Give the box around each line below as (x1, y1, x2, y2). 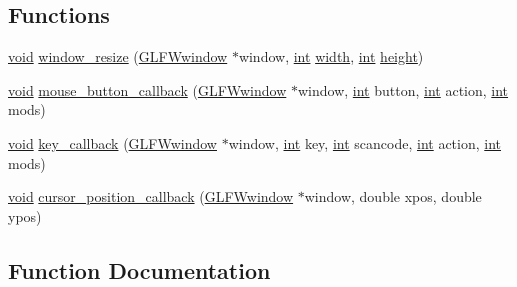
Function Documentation (8, 254, 271, 285)
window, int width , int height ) (238, 46, 424, 67)
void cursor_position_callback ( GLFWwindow (8, 186, 294, 207)
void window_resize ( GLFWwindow (8, 46, 228, 67)
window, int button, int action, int (297, 79, 509, 100)
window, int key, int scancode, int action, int (228, 132, 502, 153)
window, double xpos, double (304, 186, 482, 207)
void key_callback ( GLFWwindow (8, 132, 217, 153)
